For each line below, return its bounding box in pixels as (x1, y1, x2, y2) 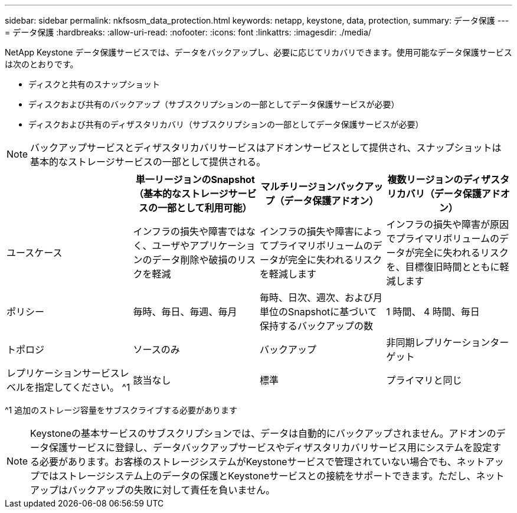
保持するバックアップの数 (260, 320, 374, 332)
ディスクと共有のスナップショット (28, 79, 161, 89)
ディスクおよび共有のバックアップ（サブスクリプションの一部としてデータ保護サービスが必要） (28, 99, 400, 109)
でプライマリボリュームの (386, 233, 500, 244)
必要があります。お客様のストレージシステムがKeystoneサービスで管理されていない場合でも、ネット (40, 456, 485, 468)
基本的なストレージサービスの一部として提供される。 (30, 156, 266, 168)
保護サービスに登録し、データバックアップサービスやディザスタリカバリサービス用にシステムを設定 (49, 442, 492, 453)
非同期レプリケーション (386, 336, 490, 348)
